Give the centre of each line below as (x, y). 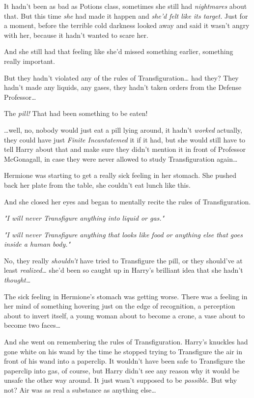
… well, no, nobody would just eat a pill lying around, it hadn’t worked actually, (123, 129)
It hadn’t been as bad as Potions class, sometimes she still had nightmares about (126, 6)
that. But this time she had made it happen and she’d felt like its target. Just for (126, 15)
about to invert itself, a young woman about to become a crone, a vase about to (125, 315)
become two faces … (32, 325)
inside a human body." (37, 244)
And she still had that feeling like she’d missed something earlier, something (119, 51)
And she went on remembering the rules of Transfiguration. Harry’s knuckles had (126, 342)
